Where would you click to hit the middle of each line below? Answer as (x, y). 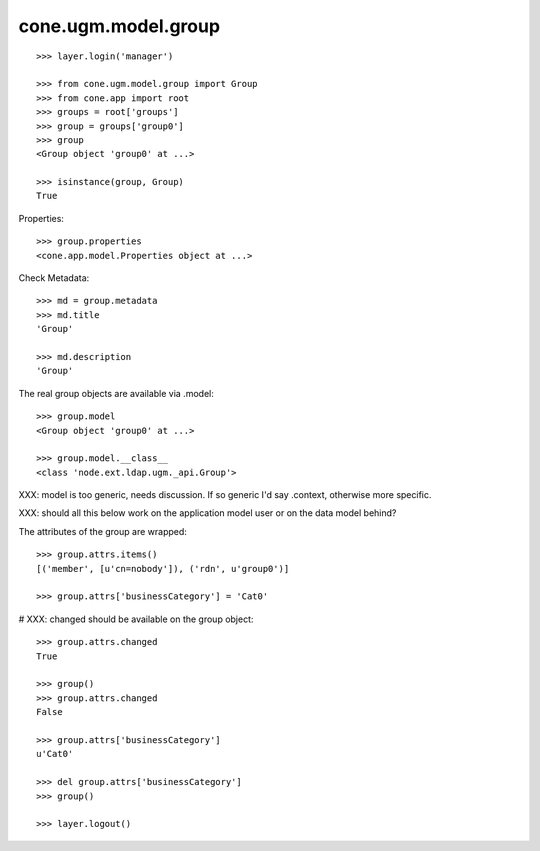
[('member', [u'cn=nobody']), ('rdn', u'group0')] (163, 568)
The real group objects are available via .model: (116, 393)
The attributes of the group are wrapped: (102, 531)
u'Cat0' (55, 754)
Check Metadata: (54, 278)
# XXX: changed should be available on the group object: (136, 619)
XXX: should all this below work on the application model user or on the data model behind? (207, 513)
